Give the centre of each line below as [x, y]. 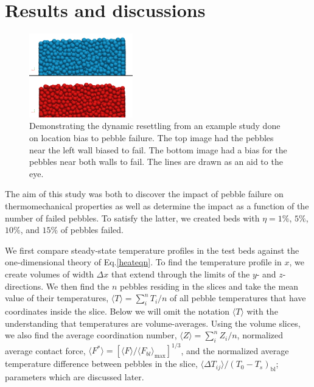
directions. [24, 286]
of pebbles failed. [92, 230]
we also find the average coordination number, [91, 335]
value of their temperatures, [57, 298]
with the [262, 311]
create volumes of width [49, 274]
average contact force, [45, 350]
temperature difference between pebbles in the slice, [101, 364]
